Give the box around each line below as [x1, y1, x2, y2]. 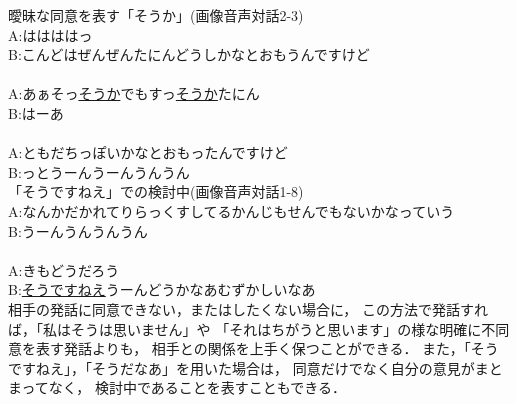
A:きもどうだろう [8, 259, 120, 280]
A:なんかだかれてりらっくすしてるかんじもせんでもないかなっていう [8, 200, 455, 221]
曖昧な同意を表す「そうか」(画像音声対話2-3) [8, 5, 304, 25]
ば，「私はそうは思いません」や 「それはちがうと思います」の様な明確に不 [8, 318, 496, 339]
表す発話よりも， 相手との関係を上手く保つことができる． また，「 [35, 338, 471, 359]
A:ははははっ [8, 24, 93, 45]
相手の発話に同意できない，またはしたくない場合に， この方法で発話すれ [8, 298, 488, 319]
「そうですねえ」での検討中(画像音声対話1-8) [8, 181, 304, 202]
